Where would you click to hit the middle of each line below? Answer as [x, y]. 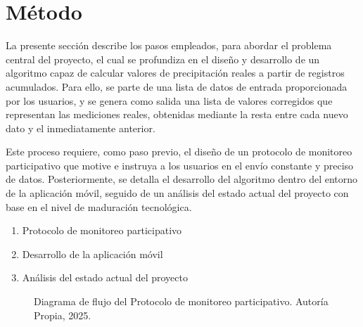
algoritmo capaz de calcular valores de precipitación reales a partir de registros [175, 73]
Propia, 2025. [63, 315]
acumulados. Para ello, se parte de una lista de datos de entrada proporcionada [177, 86]
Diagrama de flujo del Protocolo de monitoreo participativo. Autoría [181, 301]
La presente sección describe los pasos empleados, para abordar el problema [169, 45]
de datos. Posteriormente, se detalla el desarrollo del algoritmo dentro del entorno [182, 179]
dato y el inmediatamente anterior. [81, 128]
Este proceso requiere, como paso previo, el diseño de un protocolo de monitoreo [179, 152]
